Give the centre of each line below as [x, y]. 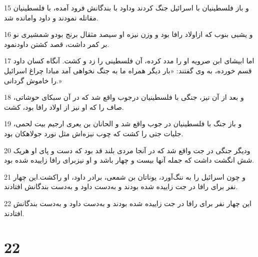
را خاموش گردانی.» [33, 80]
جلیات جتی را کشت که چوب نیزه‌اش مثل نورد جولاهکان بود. [94, 133]
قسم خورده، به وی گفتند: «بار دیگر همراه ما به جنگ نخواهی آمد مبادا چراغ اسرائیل [128, 70]
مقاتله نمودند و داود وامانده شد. [51, 17]
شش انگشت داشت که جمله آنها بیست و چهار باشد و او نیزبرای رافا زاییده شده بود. [129, 160]
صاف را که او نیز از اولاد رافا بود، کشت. [64, 107]
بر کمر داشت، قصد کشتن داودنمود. [57, 44]
